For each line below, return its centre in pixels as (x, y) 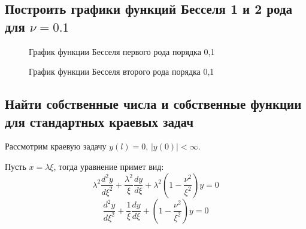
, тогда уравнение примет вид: (109, 166)
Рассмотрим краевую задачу (56, 146)
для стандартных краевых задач (99, 121)
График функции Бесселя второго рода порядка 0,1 (122, 71)
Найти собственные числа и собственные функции (153, 104)
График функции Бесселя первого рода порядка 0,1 (122, 51)
